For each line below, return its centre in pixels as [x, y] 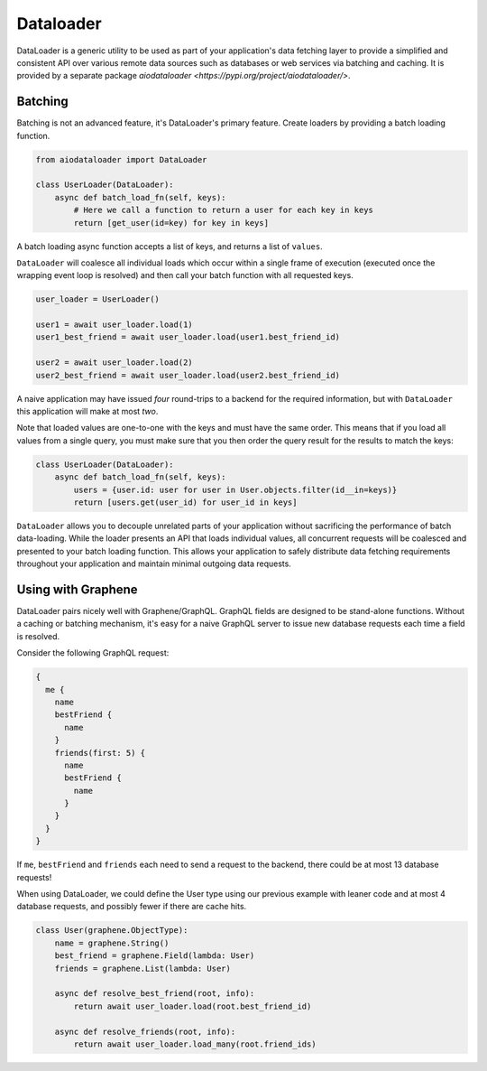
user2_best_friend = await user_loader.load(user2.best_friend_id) [188, 375]
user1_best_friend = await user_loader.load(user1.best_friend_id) [188, 337]
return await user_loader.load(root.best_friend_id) [193, 1006]
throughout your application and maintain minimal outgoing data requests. [154, 563]
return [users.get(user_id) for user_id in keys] [185, 502]
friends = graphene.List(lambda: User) [143, 968]
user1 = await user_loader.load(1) [114, 325]
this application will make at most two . [87, 412]
